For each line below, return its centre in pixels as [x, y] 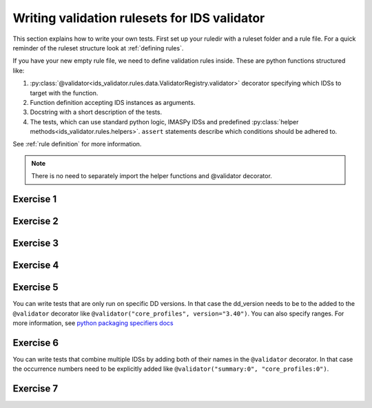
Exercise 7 [35, 389]
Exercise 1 [35, 199]
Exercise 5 [35, 288]
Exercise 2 [35, 221]
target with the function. [64, 93]
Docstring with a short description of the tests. [96, 112]
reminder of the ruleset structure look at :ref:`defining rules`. [98, 48]
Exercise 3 [35, 243]
